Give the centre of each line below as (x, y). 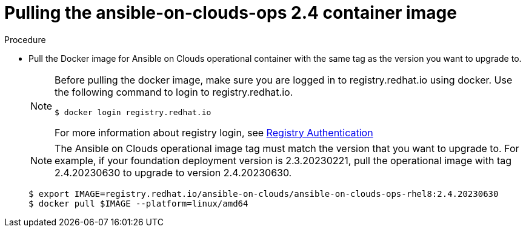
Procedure (25, 39)
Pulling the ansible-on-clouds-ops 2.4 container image (231, 13)
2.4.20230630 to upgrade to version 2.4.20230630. (173, 172)
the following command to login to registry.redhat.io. (174, 92)
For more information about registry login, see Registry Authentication (214, 132)
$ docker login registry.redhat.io (133, 112)
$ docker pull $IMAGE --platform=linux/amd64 (138, 203)
